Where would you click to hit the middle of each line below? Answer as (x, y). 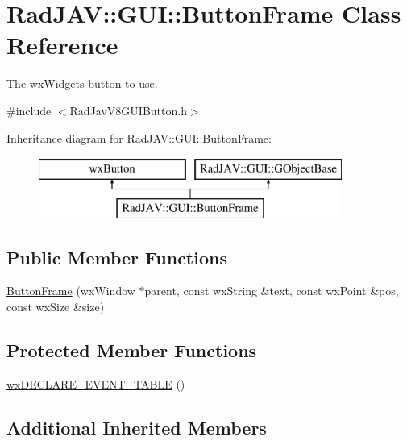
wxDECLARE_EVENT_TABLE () (96, 383)
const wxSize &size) (56, 307)
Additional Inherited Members (137, 427)
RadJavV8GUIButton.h (128, 110)
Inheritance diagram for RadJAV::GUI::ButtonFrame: (139, 137)
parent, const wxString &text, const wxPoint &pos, (272, 291)
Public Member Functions (117, 257)
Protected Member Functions (132, 350)
